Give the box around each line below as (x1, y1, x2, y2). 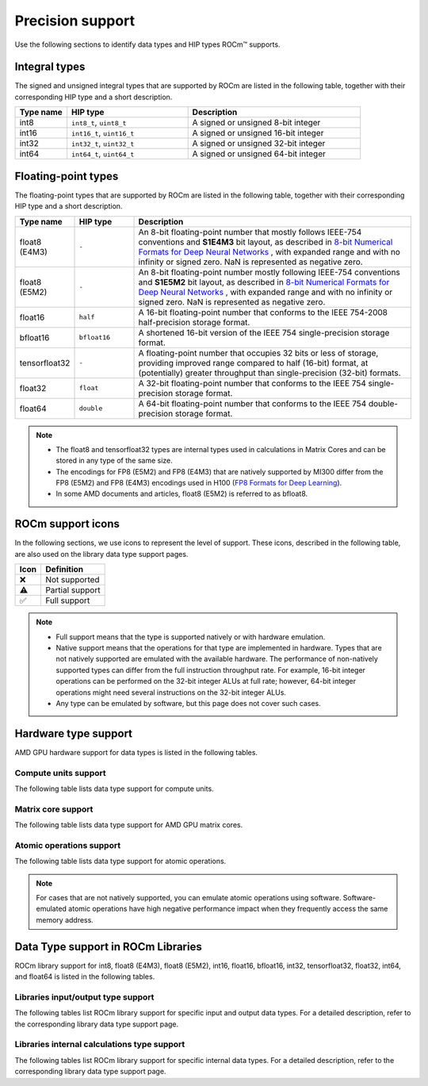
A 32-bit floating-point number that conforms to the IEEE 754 (138, 378, 366, 389)
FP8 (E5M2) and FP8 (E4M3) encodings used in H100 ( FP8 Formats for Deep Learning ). (55, 478, 342, 488)
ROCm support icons (14, 517, 120, 531)
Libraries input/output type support (14, 992, 155, 1003)
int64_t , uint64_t (71, 148, 135, 159)
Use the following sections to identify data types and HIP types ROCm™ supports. (14, 40, 281, 49)
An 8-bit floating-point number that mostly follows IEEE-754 (138, 226, 362, 237)
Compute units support (14, 767, 106, 778)
